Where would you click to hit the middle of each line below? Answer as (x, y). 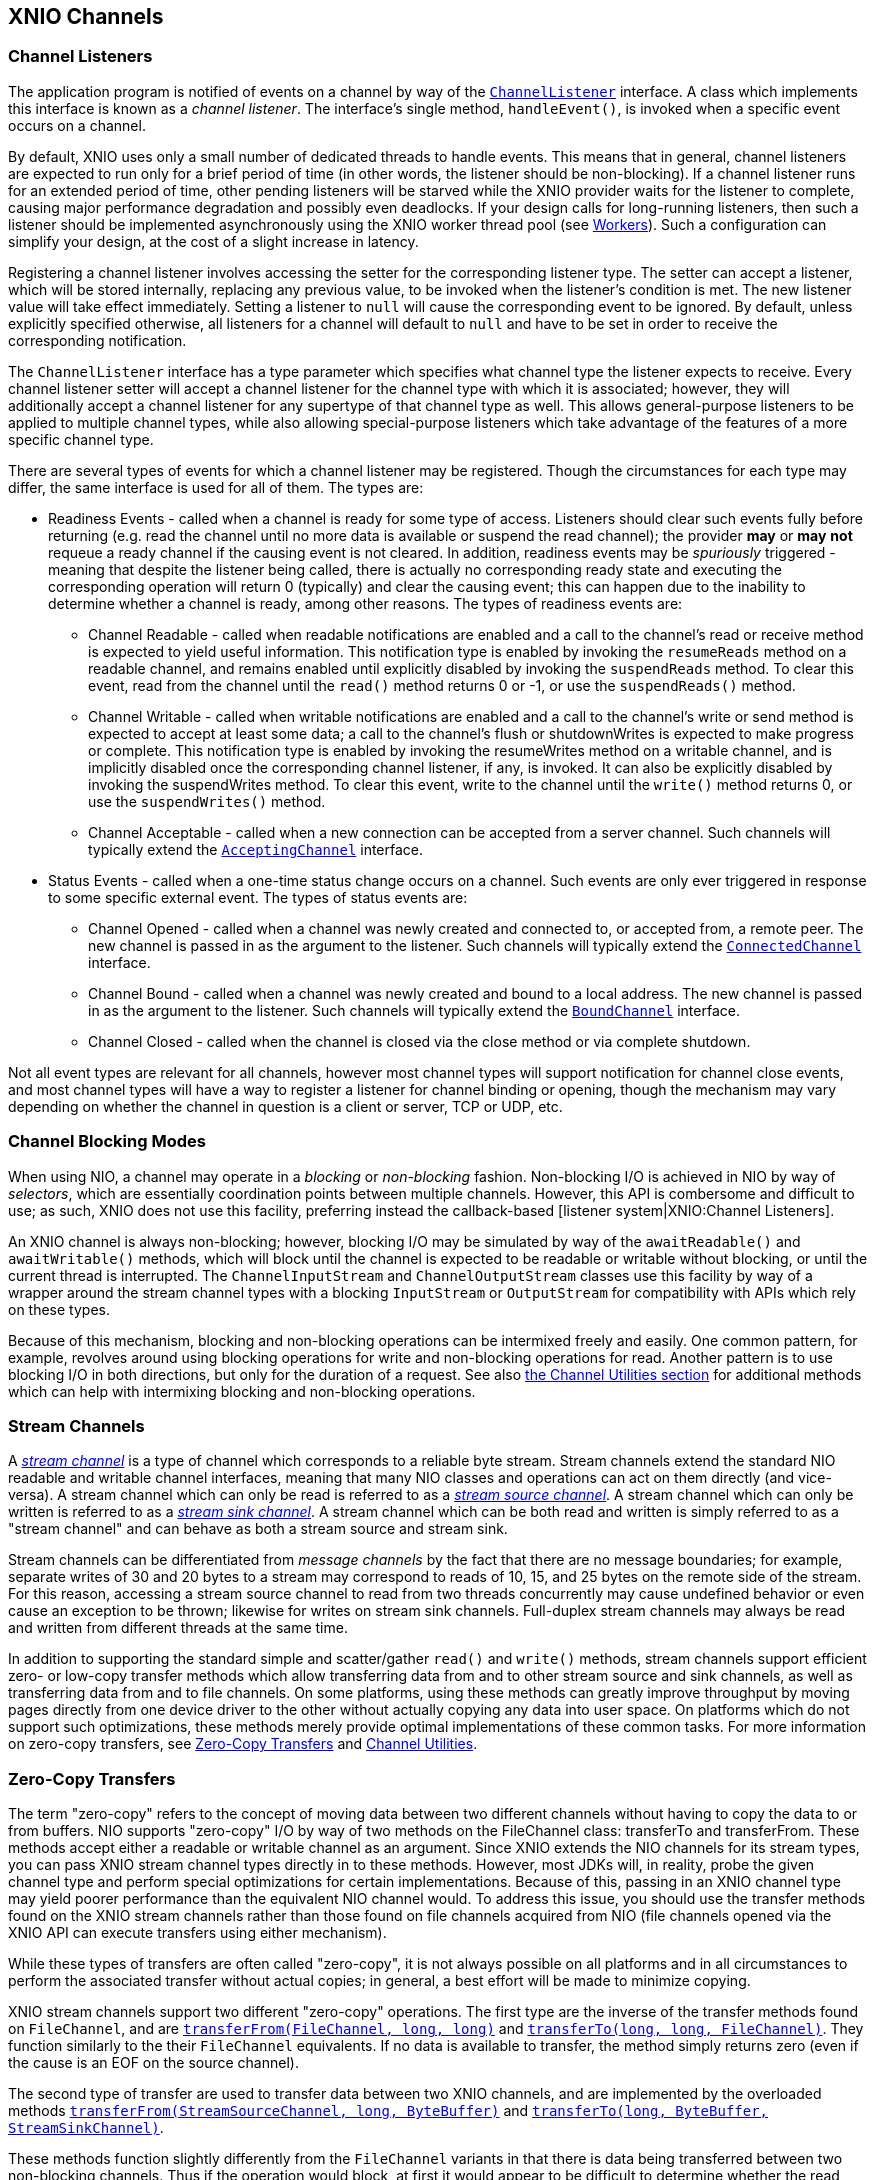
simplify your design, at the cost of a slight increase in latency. (213, 241)
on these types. (59, 1309)
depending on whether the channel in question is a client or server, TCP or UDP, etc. (285, 1106)
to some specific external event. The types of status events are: (258, 897)
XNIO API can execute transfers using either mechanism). (197, 1933)
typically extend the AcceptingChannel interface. (256, 849)
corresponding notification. (97, 340)
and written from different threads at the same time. (178, 1628)
